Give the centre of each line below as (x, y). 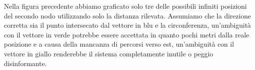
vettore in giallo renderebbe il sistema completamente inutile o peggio (109, 53)
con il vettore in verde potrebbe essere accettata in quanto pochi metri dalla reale (127, 34)
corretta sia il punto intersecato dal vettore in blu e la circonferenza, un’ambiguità (127, 25)
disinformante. (25, 63)
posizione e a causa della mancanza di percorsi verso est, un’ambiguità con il (119, 44)
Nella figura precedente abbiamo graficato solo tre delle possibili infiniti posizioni (126, 6)
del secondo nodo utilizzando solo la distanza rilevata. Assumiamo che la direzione (127, 15)
